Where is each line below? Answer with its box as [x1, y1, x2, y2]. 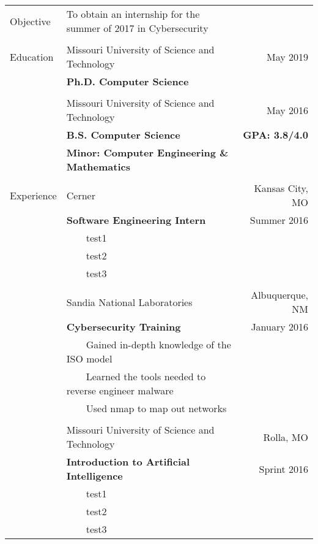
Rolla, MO [263, 429, 308, 444]
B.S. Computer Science [66, 128, 180, 142]
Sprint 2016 [259, 461, 308, 476]
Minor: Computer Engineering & [66, 145, 229, 159]
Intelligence [66, 469, 123, 483]
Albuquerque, [251, 288, 308, 302]
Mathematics [66, 159, 130, 174]
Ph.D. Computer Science [66, 74, 189, 88]
